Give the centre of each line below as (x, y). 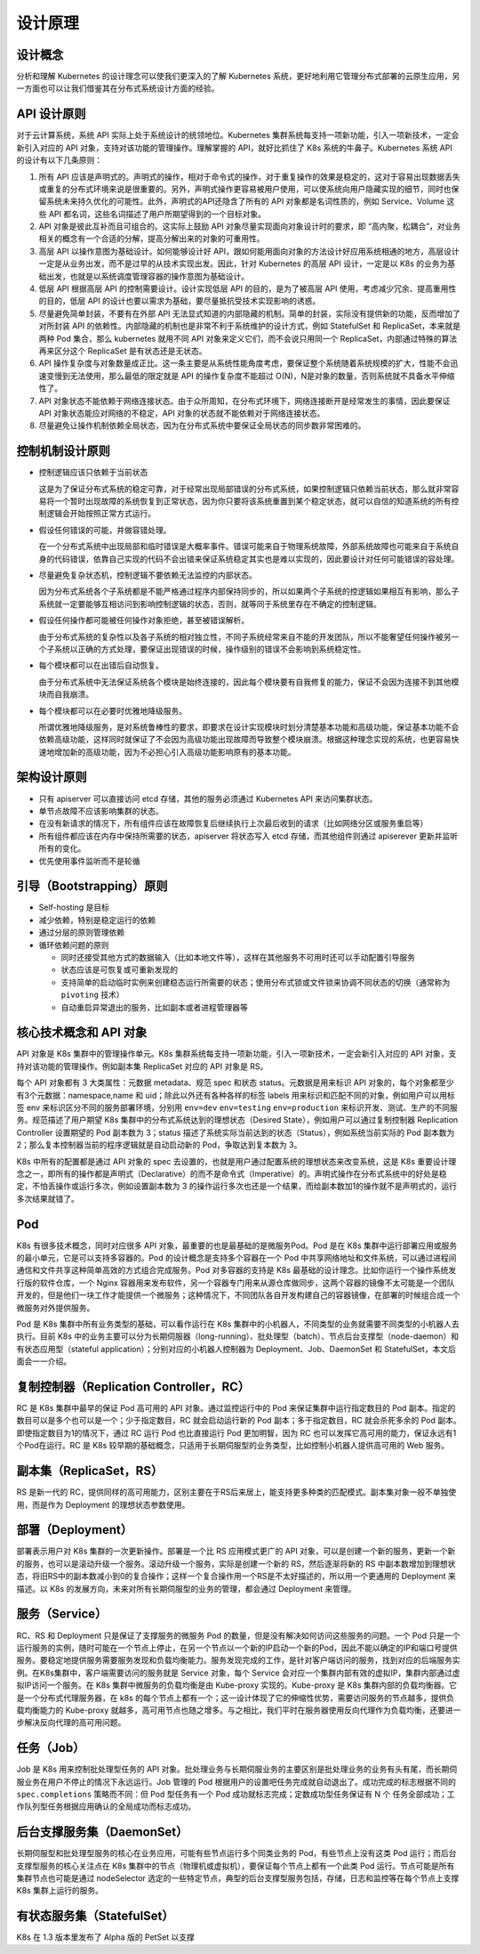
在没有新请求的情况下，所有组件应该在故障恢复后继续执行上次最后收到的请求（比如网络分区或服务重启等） (233, 823)
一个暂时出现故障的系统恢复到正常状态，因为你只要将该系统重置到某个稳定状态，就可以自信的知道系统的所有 (252, 501)
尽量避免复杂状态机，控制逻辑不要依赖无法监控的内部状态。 (148, 575)
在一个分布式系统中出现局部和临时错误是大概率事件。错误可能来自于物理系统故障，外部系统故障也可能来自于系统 (245, 547)
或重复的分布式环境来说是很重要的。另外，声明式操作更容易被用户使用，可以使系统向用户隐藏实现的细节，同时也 (245, 189)
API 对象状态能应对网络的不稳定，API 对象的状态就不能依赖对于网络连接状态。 (182, 413)
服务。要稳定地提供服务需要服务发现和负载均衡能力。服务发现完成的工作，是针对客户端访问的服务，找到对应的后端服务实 (238, 1660)
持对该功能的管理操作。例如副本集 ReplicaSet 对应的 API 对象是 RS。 (142, 1066)
